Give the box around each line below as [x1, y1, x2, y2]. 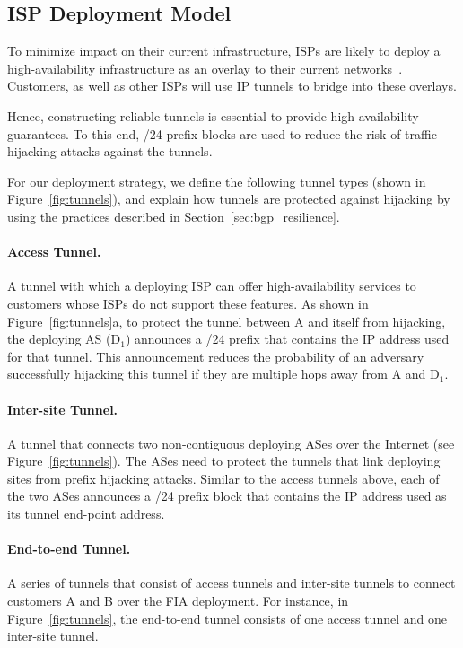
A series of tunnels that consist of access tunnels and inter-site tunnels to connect [7, 574, 456, 592]
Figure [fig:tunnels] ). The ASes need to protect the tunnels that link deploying [7, 451, 441, 470]
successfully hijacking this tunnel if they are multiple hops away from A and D [7, 364, 440, 383]
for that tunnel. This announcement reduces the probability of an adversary [7, 346, 424, 365]
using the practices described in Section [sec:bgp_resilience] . [7, 206, 340, 225]
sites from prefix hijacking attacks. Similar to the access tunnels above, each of [7, 468, 440, 487]
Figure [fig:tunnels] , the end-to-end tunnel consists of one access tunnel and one [7, 609, 447, 627]
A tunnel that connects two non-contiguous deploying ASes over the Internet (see [7, 433, 455, 452]
